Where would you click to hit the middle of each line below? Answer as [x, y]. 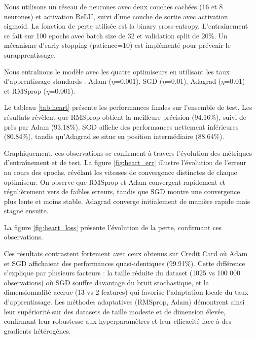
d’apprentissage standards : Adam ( [58, 81]
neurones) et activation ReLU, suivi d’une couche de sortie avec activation [116, 16]
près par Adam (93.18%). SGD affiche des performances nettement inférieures [121, 126]
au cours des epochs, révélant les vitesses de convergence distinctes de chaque [121, 172]
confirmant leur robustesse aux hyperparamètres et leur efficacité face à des [118, 321]
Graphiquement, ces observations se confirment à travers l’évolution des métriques [128, 153]
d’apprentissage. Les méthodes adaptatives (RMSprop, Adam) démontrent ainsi [124, 302]
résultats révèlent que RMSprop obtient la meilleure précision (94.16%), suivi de [125, 117]
